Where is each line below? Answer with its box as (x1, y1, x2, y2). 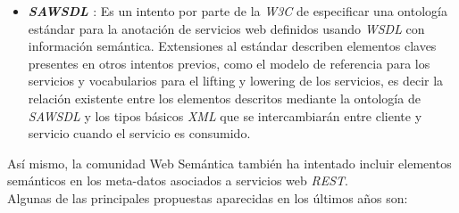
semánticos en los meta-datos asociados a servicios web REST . (7, 171, 348, 190)
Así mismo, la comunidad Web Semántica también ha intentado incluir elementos (7, 153, 452, 172)
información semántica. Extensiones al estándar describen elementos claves (28, 37, 437, 55)
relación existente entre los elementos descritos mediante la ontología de (28, 88, 421, 107)
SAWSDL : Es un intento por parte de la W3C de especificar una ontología (28, 2, 447, 20)
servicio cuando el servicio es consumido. (28, 124, 251, 143)
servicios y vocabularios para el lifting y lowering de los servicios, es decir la (28, 71, 444, 90)
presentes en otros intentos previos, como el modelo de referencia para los (28, 53, 430, 72)
